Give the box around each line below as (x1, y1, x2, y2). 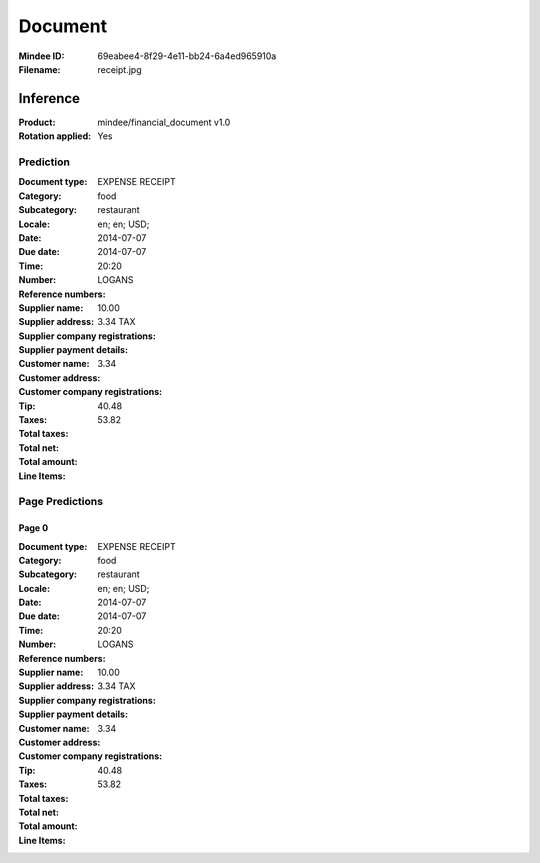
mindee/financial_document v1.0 (97, 116, 231, 128)
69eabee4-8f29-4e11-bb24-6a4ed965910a (97, 50, 277, 62)
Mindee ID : (18, 50, 65, 62)
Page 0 (18, 522, 49, 534)
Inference (18, 90, 80, 107)
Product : (18, 116, 56, 128)
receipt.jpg (97, 63, 142, 75)
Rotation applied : (18, 130, 92, 142)
